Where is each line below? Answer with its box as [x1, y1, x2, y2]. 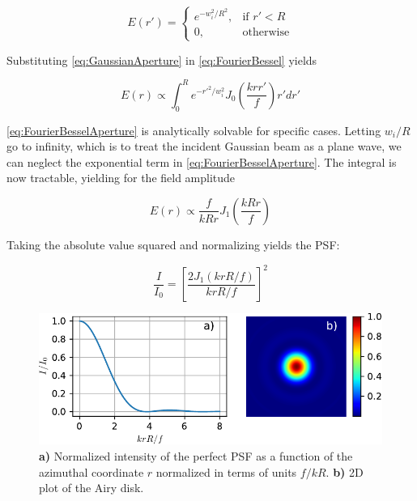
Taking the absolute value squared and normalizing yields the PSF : [6, 236, 340, 253]
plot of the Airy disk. [39, 479, 144, 496]
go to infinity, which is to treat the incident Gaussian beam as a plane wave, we [6, 138, 402, 155]
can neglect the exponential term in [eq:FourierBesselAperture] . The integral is [6, 153, 397, 170]
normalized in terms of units [155, 463, 297, 480]
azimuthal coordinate [39, 463, 144, 480]
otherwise [242, 27, 290, 39]
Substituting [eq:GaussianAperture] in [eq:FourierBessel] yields [6, 51, 317, 68]
